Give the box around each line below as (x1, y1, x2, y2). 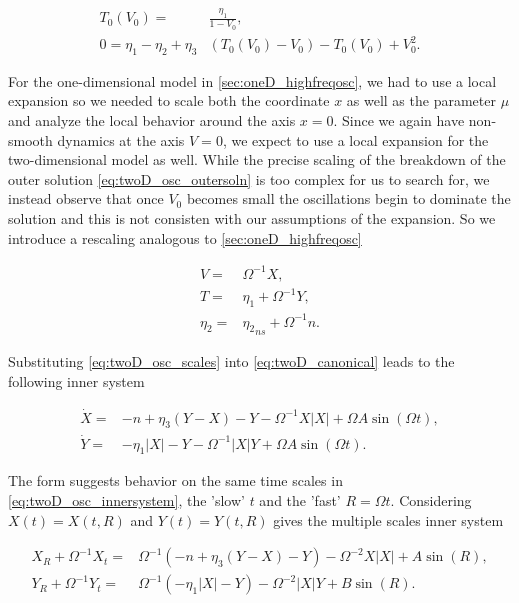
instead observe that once (8, 188, 164, 209)
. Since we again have (333, 110, 465, 131)
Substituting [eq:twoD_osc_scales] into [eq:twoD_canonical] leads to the (8, 351, 455, 372)
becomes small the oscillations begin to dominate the (186, 188, 511, 209)
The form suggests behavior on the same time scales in (8, 470, 343, 491)
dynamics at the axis (57, 129, 185, 150)
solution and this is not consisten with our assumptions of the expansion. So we (8, 208, 496, 229)
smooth (8, 129, 53, 150)
